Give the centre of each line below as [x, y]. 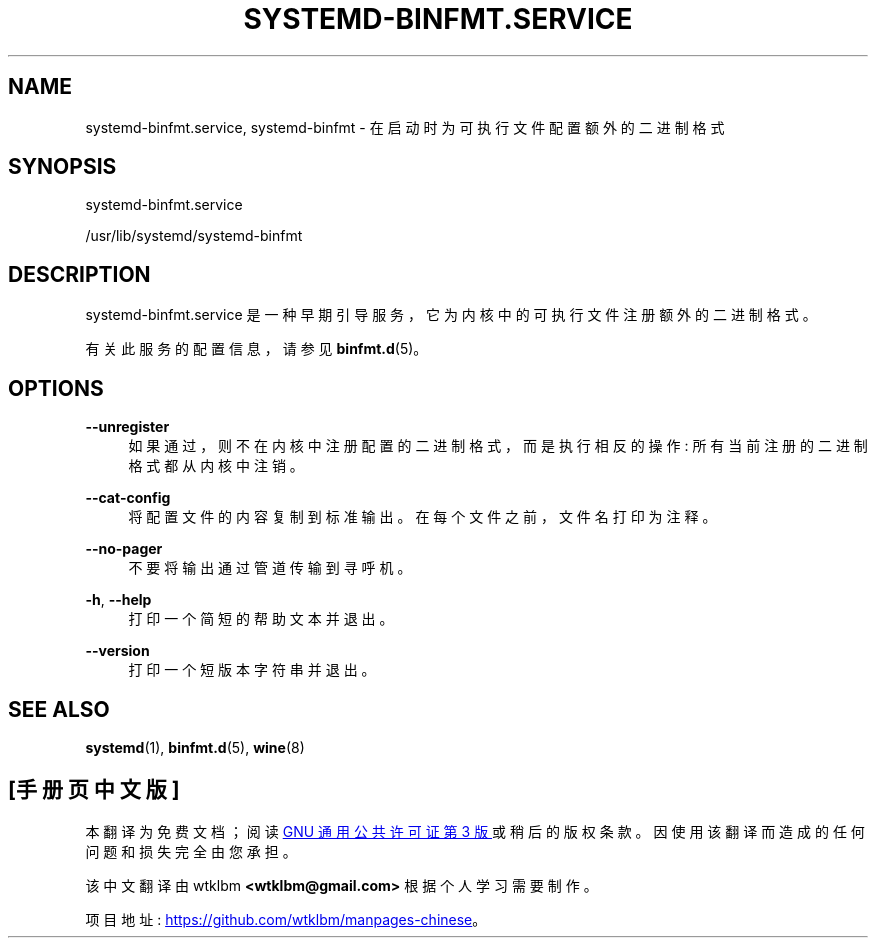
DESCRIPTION [79, 274]
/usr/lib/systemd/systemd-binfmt [194, 236]
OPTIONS [56, 388]
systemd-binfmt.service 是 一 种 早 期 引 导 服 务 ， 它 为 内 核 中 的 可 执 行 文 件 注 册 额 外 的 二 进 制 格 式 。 [451, 315]
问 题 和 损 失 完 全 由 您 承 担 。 [191, 851]
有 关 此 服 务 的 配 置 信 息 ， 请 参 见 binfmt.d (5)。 [256, 349]
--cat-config [128, 498]
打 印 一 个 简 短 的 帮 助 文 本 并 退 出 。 [261, 619]
